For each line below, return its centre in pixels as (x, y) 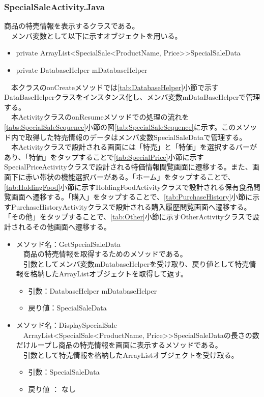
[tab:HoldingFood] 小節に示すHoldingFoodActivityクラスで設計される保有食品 (129, 187)
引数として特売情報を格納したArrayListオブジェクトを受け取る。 (131, 355)
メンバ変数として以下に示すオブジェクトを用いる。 (96, 35)
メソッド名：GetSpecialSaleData (68, 244)
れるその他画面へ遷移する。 (64, 226)
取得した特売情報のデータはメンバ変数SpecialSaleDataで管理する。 (136, 137)
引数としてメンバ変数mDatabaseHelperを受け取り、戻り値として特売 (136, 263)
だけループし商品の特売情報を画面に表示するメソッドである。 (119, 345)
